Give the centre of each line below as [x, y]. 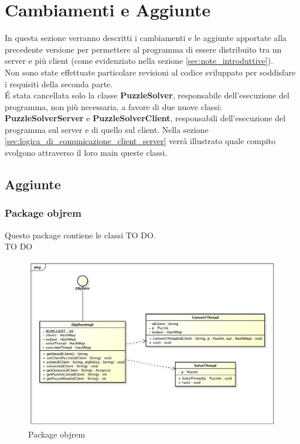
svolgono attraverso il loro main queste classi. [86, 153]
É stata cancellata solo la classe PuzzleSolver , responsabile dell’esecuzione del [147, 95]
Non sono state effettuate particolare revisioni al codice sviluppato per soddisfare [150, 72]
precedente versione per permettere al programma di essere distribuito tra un [143, 49]
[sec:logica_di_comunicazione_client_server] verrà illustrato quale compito [140, 141]
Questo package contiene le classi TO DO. [80, 235]
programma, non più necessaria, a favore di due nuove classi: [113, 106]
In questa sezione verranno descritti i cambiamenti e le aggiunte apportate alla [146, 38]
